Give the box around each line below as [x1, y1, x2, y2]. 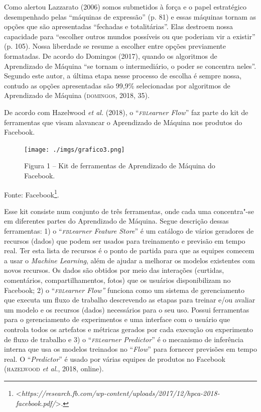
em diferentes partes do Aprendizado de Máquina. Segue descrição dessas [4, 216, 229, 226]
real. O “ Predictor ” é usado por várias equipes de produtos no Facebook [4, 353, 225, 364]
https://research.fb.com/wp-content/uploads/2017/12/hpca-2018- [21, 387, 220, 398]
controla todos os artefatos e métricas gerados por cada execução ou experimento [4, 324, 253, 334]
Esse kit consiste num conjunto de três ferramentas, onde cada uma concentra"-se [4, 205, 254, 216]
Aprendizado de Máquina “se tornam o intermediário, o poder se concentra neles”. [4, 60, 256, 71]
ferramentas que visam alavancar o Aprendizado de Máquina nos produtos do [4, 117, 242, 127]
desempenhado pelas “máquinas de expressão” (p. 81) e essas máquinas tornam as [4, 11, 256, 22]
